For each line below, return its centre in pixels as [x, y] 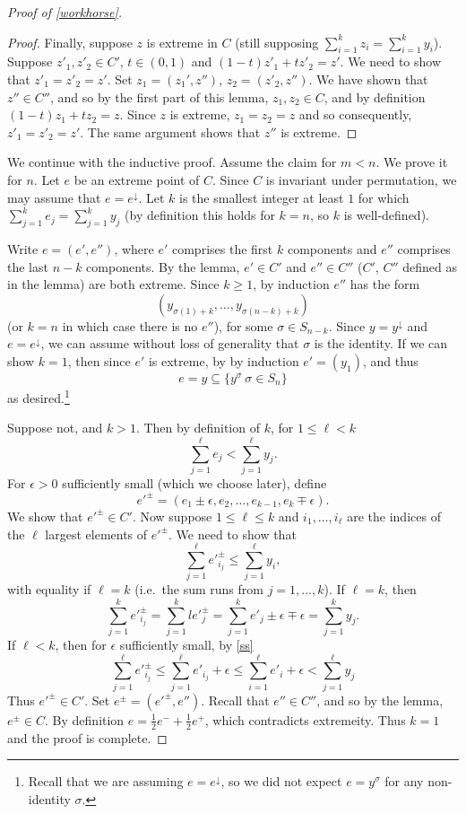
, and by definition [375, 96]
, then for [81, 644]
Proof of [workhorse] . [65, 12]
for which [384, 197]
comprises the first [222, 248]
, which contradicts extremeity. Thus [305, 719]
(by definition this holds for [200, 215]
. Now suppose [172, 516]
